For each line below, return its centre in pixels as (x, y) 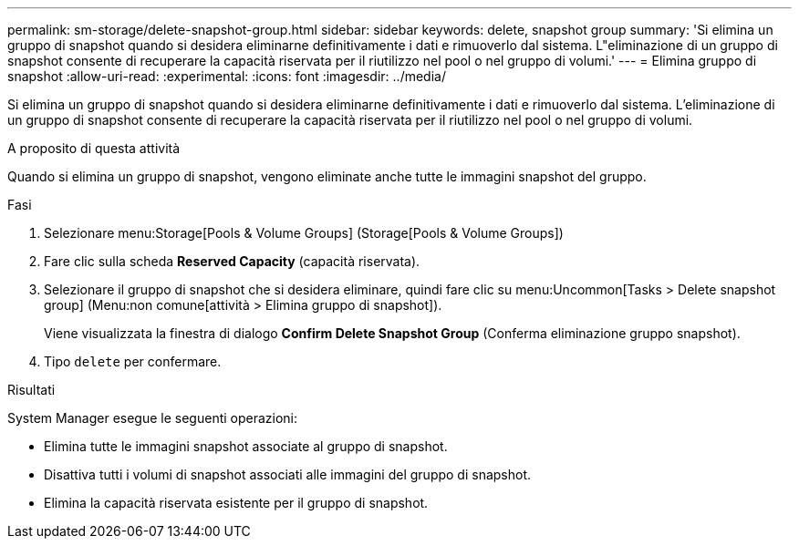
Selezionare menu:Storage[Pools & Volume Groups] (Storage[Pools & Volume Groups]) (304, 233)
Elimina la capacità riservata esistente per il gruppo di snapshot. (236, 503)
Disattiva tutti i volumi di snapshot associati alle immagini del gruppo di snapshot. (288, 474)
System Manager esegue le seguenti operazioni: (153, 418)
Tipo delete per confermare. (133, 361)
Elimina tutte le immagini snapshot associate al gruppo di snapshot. (246, 446)
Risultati (31, 390)
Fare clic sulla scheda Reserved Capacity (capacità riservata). (232, 261)
